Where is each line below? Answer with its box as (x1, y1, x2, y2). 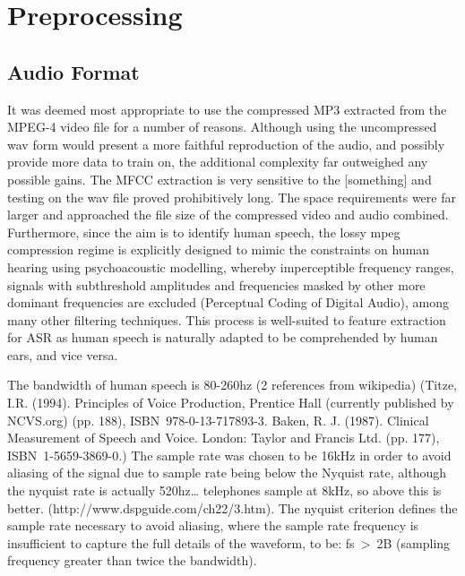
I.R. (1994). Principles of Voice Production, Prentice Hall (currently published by (7, 393, 454, 412)
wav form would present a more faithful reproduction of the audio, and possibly (7, 134, 445, 153)
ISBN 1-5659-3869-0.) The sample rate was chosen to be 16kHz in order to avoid (7, 445, 452, 464)
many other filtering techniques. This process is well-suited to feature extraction (7, 310, 446, 329)
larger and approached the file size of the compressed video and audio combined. (7, 205, 449, 224)
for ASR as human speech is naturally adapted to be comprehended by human (7, 328, 438, 347)
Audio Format (7, 57, 140, 85)
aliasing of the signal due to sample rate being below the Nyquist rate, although (7, 463, 447, 482)
